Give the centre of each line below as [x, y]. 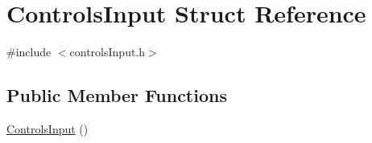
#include [29, 52]
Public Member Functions [117, 95]
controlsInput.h [107, 52]
